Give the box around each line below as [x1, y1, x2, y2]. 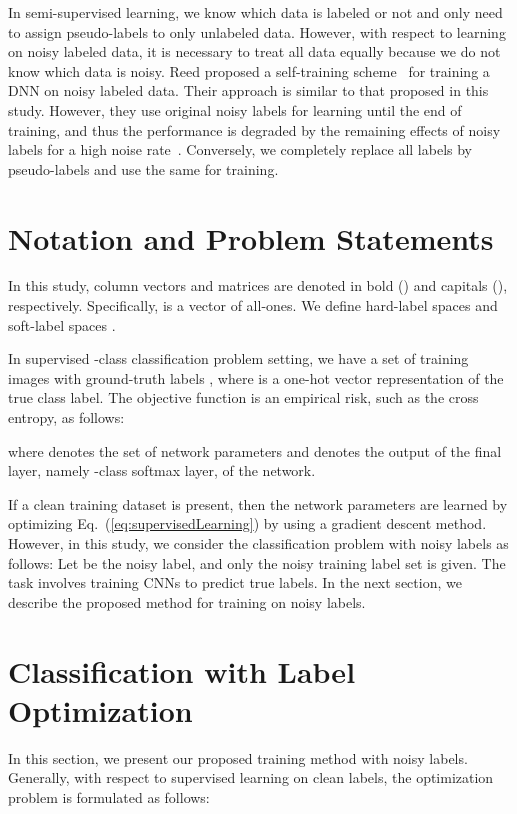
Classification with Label [8, 650, 356, 691]
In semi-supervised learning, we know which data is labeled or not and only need [8, 2, 503, 22]
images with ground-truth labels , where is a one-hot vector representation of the [8, 367, 504, 388]
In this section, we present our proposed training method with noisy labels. [8, 747, 468, 768]
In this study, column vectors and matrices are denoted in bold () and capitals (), [8, 275, 508, 296]
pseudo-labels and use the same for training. [8, 158, 279, 179]
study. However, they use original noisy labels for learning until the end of [8, 99, 462, 120]
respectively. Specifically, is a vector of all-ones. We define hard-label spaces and [8, 295, 498, 316]
